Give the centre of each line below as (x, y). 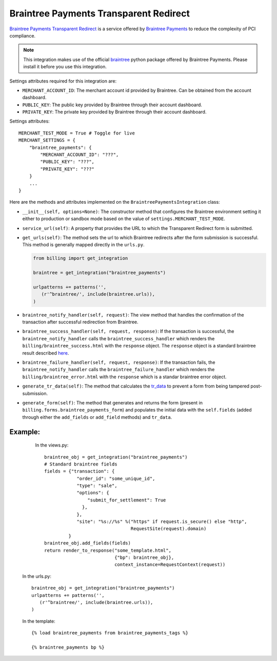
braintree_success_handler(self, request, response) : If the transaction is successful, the (128, 332)
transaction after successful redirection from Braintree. (80, 322)
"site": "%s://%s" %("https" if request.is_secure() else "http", (162, 522)
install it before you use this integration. (65, 67)
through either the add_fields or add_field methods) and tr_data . (97, 417)
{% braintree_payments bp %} (68, 647)
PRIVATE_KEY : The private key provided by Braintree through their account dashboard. (114, 112)
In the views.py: (52, 445)
